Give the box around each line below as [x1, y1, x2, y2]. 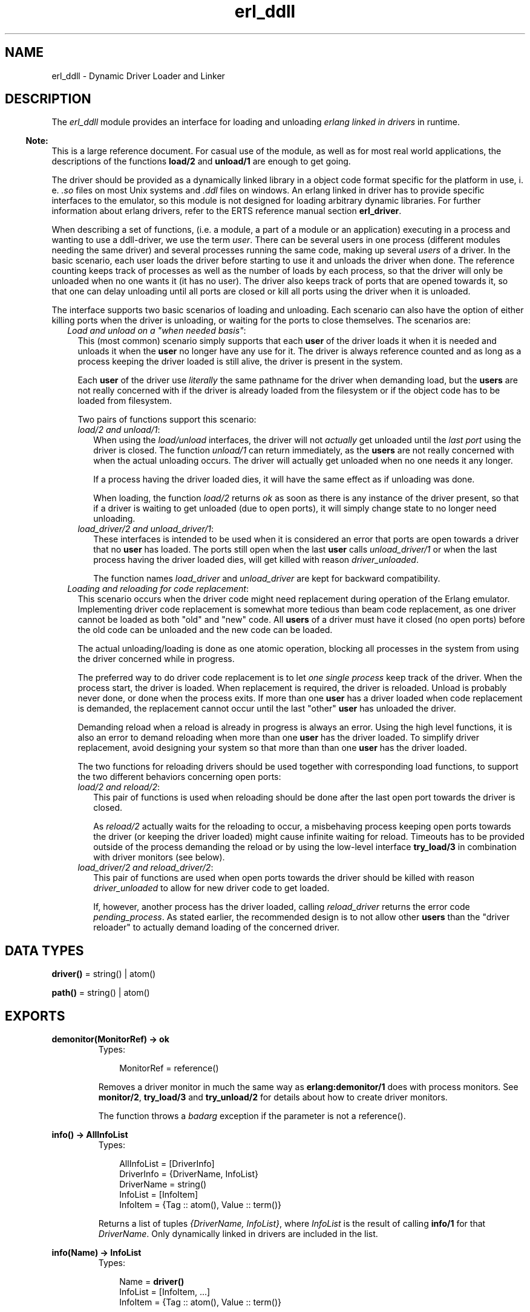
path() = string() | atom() [51, 987, 150, 998]
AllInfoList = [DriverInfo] [119, 1158, 215, 1169]
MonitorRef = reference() [119, 1063, 219, 1074]
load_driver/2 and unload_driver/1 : [77, 524, 214, 534]
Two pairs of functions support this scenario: [77, 414, 257, 425]
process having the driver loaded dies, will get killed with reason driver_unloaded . [93, 554, 419, 565]
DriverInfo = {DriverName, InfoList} [119, 1169, 259, 1180]
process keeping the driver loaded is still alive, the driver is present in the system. [77, 356, 403, 367]
